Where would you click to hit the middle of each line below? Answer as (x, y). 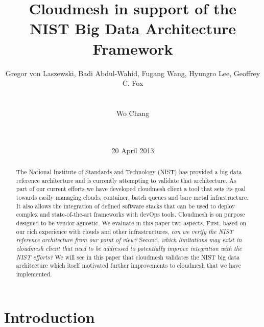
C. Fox (133, 83)
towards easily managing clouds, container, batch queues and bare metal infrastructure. (132, 197)
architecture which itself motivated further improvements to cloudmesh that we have (128, 265)
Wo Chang (133, 113)
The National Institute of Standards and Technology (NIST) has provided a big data (129, 172)
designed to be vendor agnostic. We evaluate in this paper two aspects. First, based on (131, 223)
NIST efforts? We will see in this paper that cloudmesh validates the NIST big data (128, 257)
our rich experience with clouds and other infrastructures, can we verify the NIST (125, 231)
